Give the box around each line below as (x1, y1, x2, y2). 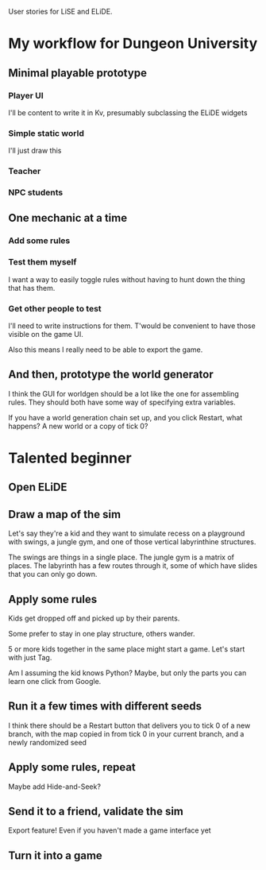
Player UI (8, 90, 44, 101)
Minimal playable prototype (8, 66, 147, 79)
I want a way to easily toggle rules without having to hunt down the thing (8, 274, 245, 284)
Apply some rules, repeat (8, 760, 137, 774)
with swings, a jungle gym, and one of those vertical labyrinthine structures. (8, 537, 256, 547)
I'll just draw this (8, 146, 62, 156)
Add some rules (8, 235, 71, 246)
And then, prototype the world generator (8, 368, 214, 381)
